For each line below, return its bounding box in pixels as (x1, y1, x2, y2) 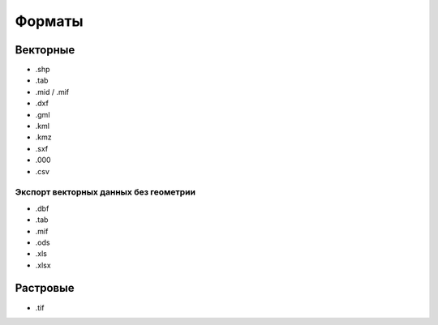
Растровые (15, 281, 75, 295)
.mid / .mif (35, 87, 70, 96)
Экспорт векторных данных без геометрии (15, 186, 196, 198)
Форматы (15, 12, 84, 30)
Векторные (15, 43, 75, 57)
